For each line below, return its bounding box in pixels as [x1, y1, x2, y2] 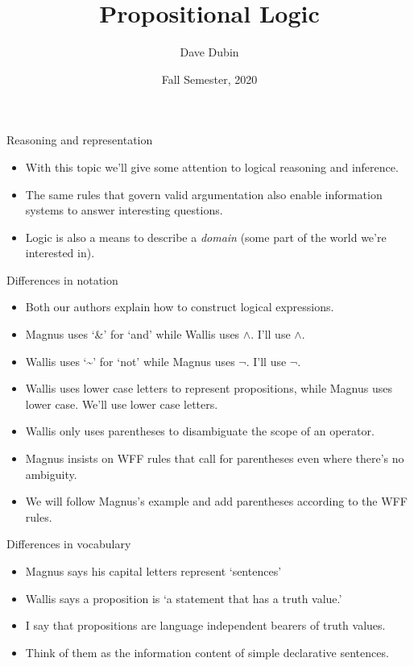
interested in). [25, 244, 95, 261]
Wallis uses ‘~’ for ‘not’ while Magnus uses [25, 352, 235, 369]
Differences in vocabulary [6, 535, 131, 552]
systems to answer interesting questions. [25, 202, 223, 219]
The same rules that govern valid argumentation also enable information [25, 185, 383, 202]
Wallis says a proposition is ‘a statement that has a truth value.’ [25, 589, 342, 606]
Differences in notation [6, 271, 118, 288]
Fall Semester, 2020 [161, 70, 258, 87]
